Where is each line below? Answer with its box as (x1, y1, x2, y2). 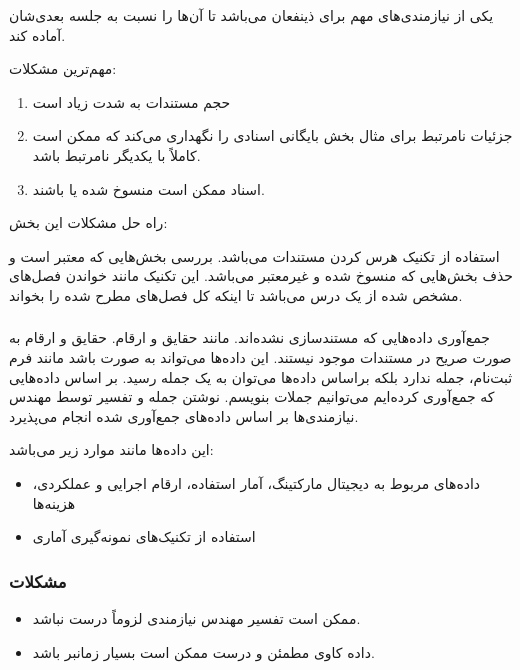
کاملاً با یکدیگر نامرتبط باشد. (32, 144, 201, 165)
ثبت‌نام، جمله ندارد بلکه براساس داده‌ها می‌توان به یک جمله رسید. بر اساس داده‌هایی (9, 366, 513, 387)
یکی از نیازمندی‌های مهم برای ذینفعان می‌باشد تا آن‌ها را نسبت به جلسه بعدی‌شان (9, 5, 494, 25)
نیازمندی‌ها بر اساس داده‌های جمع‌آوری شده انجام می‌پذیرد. (9, 405, 359, 426)
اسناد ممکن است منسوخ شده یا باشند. (32, 178, 265, 199)
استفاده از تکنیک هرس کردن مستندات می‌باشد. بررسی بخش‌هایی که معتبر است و (9, 245, 500, 266)
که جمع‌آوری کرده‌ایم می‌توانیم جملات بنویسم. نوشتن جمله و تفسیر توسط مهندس (9, 386, 495, 407)
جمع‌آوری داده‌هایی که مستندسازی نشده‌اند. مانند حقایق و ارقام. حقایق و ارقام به (9, 327, 490, 348)
